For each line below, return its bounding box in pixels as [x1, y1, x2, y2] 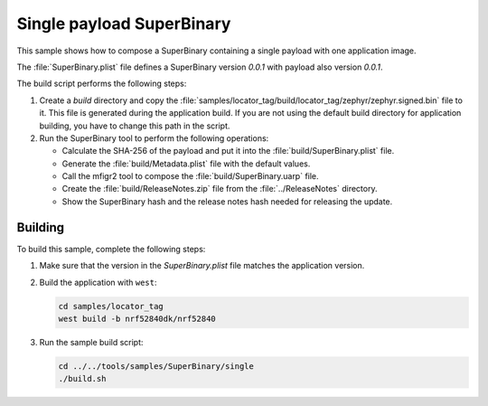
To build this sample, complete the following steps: [16, 243, 206, 254]
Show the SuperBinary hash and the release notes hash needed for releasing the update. [61, 195, 393, 207]
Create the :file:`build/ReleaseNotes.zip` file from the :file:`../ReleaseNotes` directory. [61, 184, 378, 194]
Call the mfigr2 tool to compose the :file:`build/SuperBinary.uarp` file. [61, 171, 320, 182]
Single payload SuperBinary [16, 14, 231, 33]
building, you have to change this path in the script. [39, 120, 230, 131]
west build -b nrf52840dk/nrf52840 [58, 313, 216, 324]
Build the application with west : [39, 277, 157, 288]
